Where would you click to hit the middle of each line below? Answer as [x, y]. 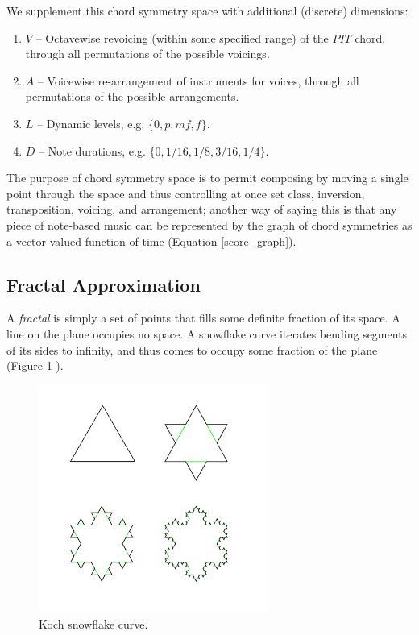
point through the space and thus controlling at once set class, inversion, [186, 193]
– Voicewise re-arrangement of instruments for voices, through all [198, 80]
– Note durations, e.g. [92, 150]
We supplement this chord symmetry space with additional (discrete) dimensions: [207, 10]
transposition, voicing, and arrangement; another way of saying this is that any [202, 209]
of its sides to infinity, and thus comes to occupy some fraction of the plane [192, 349]
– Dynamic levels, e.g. [91, 123]
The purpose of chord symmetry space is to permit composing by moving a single [207, 178]
